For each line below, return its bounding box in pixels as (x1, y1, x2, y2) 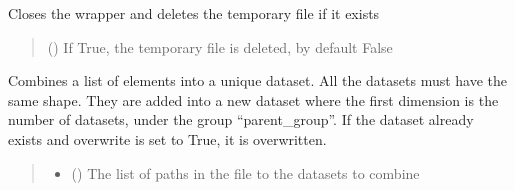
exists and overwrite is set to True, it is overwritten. (8, 128, 327, 149)
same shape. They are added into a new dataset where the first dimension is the (8, 89, 499, 110)
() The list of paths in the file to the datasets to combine (71, 162, 420, 183)
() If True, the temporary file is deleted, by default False (47, 36, 393, 57)
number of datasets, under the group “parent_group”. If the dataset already (8, 109, 474, 130)
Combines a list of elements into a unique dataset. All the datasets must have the (8, 70, 508, 91)
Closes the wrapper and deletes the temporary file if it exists (8, 3, 380, 23)
